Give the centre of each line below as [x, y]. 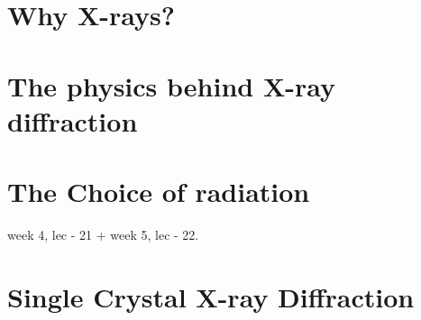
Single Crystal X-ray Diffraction [211, 296]
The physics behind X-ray [172, 85]
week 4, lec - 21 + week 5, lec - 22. [103, 235]
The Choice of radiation [159, 192]
